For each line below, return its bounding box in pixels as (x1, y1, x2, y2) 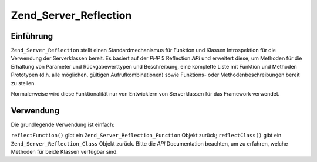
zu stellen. (11, 79, 36, 86)
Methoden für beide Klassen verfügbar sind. (11, 148, 119, 156)
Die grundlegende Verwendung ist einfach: (11, 121, 114, 128)
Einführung (11, 31, 53, 41)
